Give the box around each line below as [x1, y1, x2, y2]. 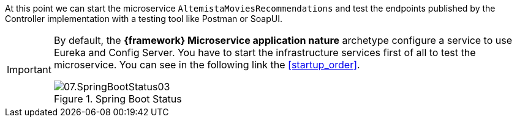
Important [7, 63, 51, 76]
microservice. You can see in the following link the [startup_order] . [53, 59, 360, 71]
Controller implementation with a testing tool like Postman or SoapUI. [5, 13, 282, 24]
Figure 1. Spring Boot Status [53, 93, 182, 105]
